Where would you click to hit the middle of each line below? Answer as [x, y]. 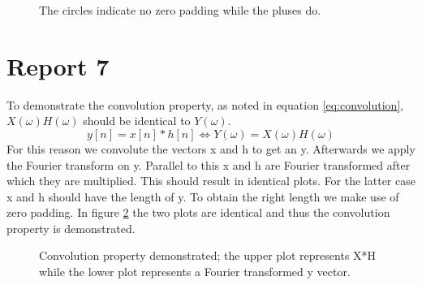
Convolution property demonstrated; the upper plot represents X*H [208, 255]
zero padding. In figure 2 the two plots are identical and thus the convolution [198, 212]
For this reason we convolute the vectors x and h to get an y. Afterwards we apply [211, 148]
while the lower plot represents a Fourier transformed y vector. [195, 272]
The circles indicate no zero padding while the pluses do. [180, 10]
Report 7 [58, 65]
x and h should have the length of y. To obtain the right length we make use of [203, 196]
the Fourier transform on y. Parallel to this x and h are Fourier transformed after [209, 164]
